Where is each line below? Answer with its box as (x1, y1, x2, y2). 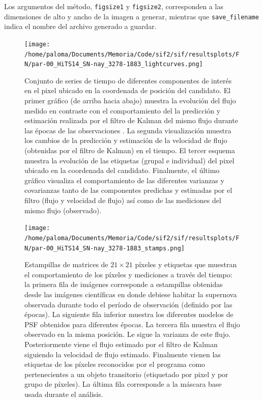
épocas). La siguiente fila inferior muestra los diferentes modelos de (24, 309, 233, 320)
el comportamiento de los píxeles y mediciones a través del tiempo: (24, 269, 232, 279)
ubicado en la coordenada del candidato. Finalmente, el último (24, 165, 220, 176)
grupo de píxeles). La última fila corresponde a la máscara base (24, 379, 222, 389)
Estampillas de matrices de (24, 259, 108, 270)
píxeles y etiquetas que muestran (135, 259, 237, 270)
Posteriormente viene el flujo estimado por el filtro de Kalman (24, 338, 218, 349)
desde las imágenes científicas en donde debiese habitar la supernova (24, 289, 237, 299)
